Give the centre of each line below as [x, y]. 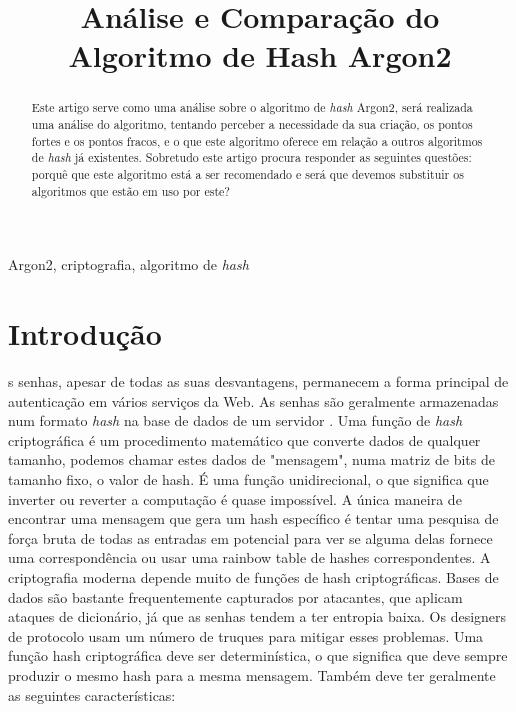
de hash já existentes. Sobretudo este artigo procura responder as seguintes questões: [251, 157]
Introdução [85, 333]
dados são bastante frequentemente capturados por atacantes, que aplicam [235, 596]
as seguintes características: [92, 694]
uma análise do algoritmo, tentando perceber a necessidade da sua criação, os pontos [252, 124]
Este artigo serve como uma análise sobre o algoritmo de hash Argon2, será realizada [252, 107]
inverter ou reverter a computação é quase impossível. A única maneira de [235, 498]
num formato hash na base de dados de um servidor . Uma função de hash [235, 420]
